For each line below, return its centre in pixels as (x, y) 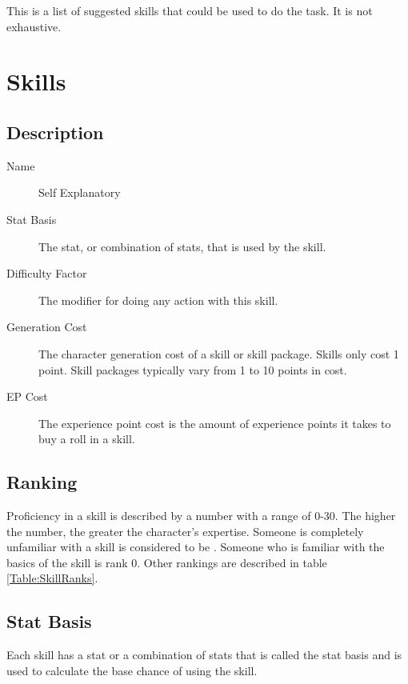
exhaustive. (34, 26)
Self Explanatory (80, 192)
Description (55, 132)
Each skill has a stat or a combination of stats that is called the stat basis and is (204, 655)
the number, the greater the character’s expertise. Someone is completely (185, 531)
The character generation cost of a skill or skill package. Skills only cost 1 (219, 353)
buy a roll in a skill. (87, 439)
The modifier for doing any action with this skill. (158, 300)
